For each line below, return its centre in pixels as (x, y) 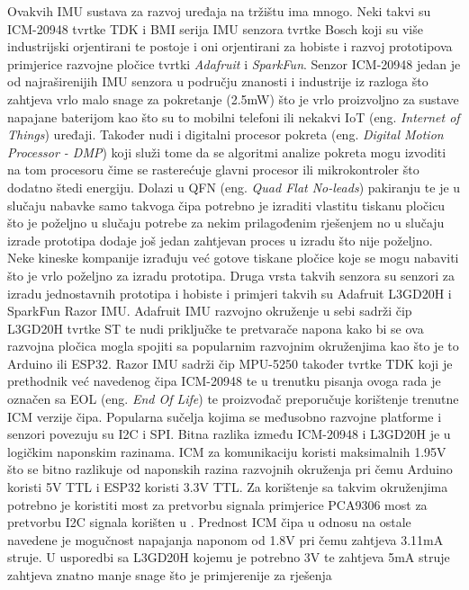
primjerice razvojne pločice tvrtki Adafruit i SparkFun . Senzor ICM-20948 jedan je (234, 63)
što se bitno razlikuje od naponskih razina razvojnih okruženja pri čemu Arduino (230, 469)
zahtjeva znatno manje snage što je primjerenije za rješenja (170, 575)
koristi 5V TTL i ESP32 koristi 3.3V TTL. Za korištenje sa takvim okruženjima (228, 487)
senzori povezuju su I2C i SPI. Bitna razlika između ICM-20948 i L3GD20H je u (229, 434)
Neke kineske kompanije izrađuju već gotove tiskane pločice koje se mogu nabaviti (233, 258)
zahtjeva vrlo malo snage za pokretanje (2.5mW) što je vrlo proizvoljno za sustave (233, 98)
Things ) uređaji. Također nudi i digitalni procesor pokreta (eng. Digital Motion (225, 134)
